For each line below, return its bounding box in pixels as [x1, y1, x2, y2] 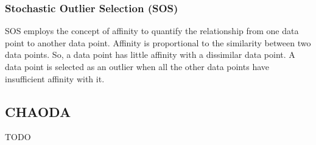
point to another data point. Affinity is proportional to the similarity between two [5, 36, 311, 49]
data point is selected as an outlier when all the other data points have [5, 60, 269, 72]
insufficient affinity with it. [5, 72, 105, 85]
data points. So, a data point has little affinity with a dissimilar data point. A [5, 48, 295, 61]
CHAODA [5, 102, 71, 121]
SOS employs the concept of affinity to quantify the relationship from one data [5, 24, 299, 37]
